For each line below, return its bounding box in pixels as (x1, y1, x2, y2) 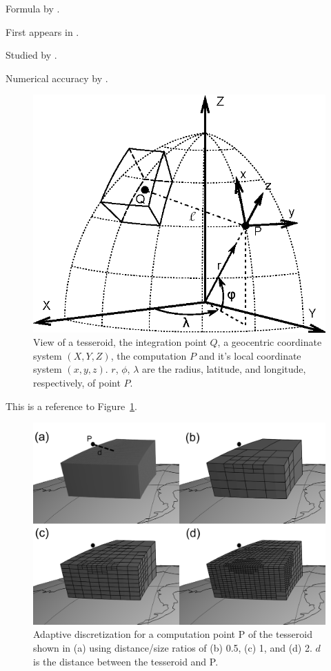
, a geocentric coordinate (217, 335, 322, 349)
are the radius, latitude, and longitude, (141, 362, 306, 376)
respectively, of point (33, 375, 121, 389)
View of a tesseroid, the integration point (33, 335, 207, 349)
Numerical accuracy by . (6, 70, 108, 85)
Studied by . (6, 48, 57, 62)
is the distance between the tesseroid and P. (33, 654, 219, 668)
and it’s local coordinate (199, 348, 301, 362)
